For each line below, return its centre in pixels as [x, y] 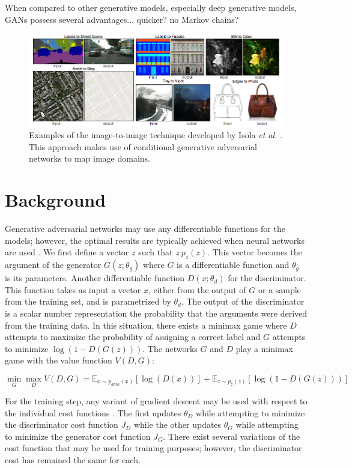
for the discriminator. [267, 278]
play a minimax [264, 348]
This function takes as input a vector [73, 289]
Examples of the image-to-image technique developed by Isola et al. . [156, 135]
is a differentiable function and [233, 265]
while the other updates [178, 424]
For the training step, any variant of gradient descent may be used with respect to [156, 401]
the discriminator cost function [62, 424]
